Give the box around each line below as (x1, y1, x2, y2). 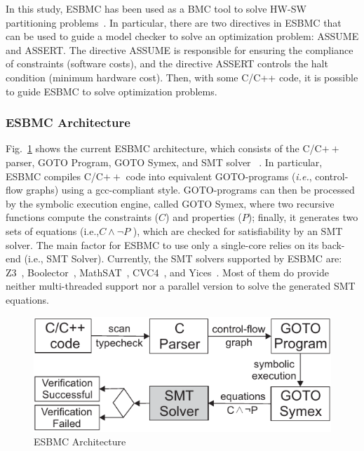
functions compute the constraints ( (6, 210, 159, 224)
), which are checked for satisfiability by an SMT (133, 223, 343, 238)
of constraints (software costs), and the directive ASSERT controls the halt (6, 56, 328, 71)
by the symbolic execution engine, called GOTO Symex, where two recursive (6, 196, 335, 210)
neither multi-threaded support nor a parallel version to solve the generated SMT (6, 278, 356, 293)
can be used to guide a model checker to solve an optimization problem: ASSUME (6, 29, 359, 43)
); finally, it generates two (248, 210, 358, 224)
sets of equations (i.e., (6, 223, 100, 238)
